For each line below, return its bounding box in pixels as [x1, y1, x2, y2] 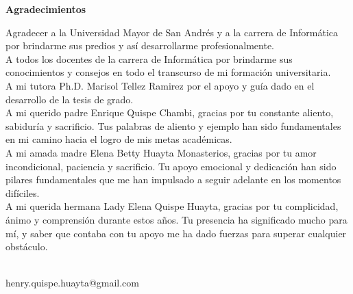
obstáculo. [5, 239, 48, 254]
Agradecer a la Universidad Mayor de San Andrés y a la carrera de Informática [5, 25, 339, 39]
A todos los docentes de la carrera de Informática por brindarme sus [5, 51, 293, 66]
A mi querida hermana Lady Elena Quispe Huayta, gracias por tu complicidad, [5, 199, 339, 213]
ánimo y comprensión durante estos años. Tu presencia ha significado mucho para [5, 212, 348, 226]
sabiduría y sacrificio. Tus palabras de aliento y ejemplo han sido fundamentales [5, 118, 341, 133]
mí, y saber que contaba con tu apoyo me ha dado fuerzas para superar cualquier [5, 226, 347, 240]
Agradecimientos [5, 2, 86, 16]
